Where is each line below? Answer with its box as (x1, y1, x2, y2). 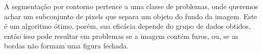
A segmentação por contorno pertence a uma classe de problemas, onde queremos (4, 1, 258, 11)
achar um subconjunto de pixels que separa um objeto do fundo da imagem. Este (4, 11, 257, 21)
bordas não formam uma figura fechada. (4, 40, 129, 51)
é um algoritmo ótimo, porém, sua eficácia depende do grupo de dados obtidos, (4, 21, 251, 31)
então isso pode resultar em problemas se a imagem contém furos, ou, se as (4, 30, 239, 41)
